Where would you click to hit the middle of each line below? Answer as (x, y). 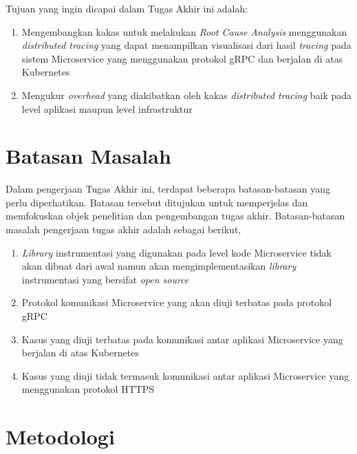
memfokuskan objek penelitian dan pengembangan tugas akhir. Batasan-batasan (175, 216)
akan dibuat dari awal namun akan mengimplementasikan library (159, 266)
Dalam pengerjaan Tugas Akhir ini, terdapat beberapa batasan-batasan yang (168, 189)
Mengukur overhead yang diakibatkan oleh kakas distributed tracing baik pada (187, 95)
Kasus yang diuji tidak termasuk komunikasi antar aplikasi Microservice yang (185, 375)
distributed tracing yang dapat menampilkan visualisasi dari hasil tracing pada (186, 45)
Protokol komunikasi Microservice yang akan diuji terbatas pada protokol (177, 302)
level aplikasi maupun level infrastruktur (107, 108)
